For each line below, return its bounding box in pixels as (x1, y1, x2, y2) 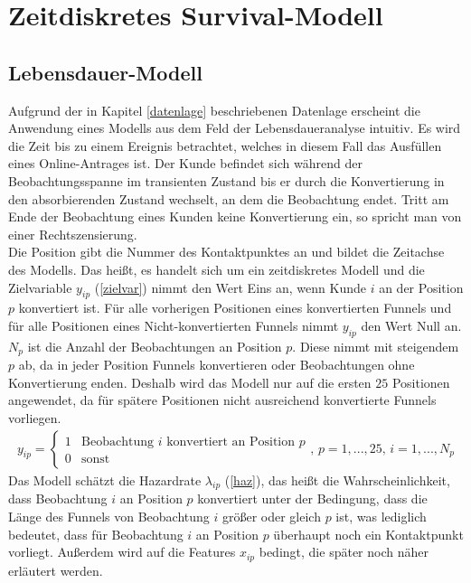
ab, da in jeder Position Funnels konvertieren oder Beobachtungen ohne (18, 355, 415, 374)
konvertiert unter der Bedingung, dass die (197, 489, 428, 508)
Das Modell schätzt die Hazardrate (8, 470, 202, 489)
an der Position (379, 277, 464, 296)
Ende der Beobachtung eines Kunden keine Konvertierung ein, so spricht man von (8, 207, 462, 226)
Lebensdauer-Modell (8, 58, 203, 86)
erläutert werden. (8, 560, 103, 579)
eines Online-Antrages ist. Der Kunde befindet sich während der (8, 154, 363, 173)
